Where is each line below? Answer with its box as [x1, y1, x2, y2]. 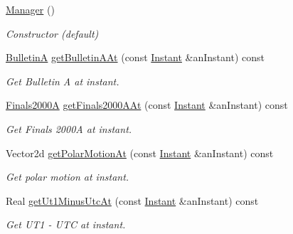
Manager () [6, 2, 55, 16]
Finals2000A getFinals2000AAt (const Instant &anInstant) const [6, 97, 288, 112]
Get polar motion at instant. [6, 169, 129, 184]
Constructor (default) [6, 26, 99, 41]
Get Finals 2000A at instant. [6, 121, 132, 136]
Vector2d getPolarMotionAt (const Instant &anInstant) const [6, 145, 274, 160]
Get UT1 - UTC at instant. [6, 217, 126, 232]
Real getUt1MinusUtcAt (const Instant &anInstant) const [6, 193, 259, 208]
